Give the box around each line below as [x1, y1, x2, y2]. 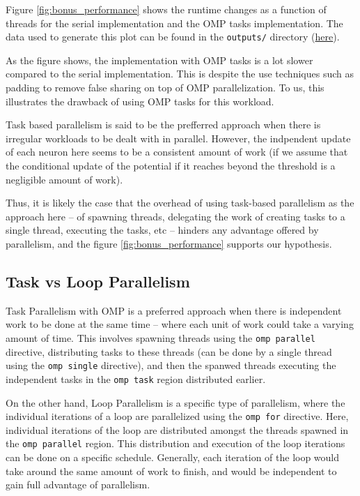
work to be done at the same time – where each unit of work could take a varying [6, 317, 354, 331]
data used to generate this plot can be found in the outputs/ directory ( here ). [6, 29, 340, 44]
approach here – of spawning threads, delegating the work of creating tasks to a [6, 209, 345, 223]
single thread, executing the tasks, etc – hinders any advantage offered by [6, 223, 319, 237]
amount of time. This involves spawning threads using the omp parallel [6, 330, 315, 345]
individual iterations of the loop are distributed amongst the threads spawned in [6, 422, 349, 437]
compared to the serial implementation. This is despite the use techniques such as [6, 66, 354, 81]
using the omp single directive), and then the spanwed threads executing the [6, 358, 336, 373]
